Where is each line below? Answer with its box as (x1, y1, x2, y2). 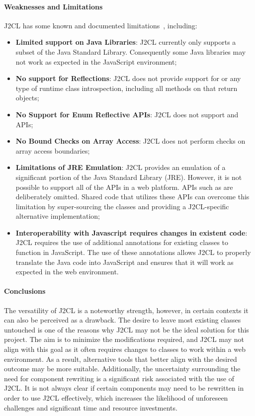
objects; (15, 92, 39, 103)
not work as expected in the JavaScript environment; (15, 56, 177, 67)
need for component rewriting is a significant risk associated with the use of (4, 373, 234, 383)
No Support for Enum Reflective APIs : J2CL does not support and (15, 109, 239, 119)
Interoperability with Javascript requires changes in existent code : (15, 227, 248, 238)
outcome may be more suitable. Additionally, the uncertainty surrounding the (4, 363, 241, 374)
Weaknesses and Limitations (4, 1, 103, 11)
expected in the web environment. (15, 266, 119, 277)
